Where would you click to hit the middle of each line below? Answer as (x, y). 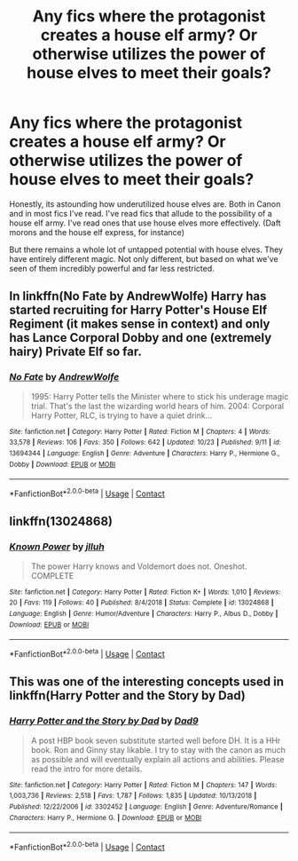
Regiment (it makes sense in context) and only (140, 324)
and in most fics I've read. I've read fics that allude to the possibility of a (141, 213)
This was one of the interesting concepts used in (146, 682)
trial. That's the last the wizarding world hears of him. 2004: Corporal (157, 406)
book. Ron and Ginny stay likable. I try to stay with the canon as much (158, 750)
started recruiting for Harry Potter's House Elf (138, 310)
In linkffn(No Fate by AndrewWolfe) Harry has (138, 296)
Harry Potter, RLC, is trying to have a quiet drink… (122, 415)
